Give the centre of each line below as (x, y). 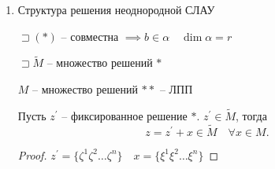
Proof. (32, 154)
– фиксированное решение (124, 115)
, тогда (251, 115)
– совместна (90, 36)
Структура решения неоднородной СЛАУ (116, 9)
